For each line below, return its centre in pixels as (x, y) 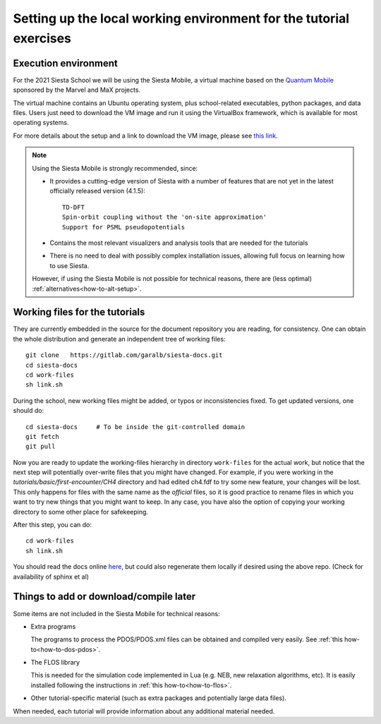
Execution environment (65, 63)
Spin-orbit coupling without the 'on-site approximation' (165, 217)
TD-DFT (73, 207)
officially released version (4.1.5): (98, 191)
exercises (42, 38)
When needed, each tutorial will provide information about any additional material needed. (144, 711)
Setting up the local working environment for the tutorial (181, 18)
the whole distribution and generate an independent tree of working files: (119, 339)
